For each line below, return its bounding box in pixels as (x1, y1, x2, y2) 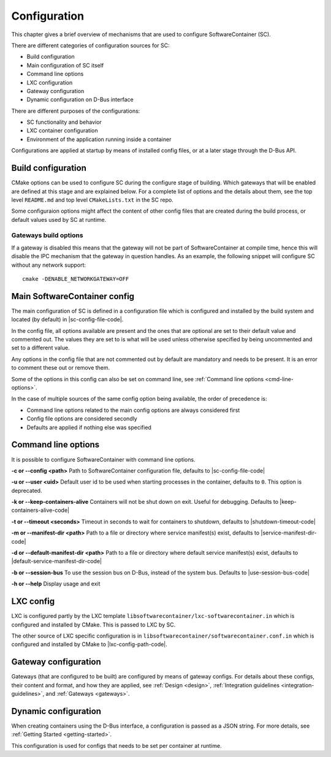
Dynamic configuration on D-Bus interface (26, 96, 134, 104)
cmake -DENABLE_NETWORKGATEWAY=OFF (22, 276, 129, 283)
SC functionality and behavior (26, 118, 102, 126)
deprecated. (11, 487, 42, 494)
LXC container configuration (26, 127, 98, 134)
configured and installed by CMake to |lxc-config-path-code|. (11, 641, 168, 648)
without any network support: (11, 261, 86, 268)
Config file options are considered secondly (26, 415, 137, 422)
